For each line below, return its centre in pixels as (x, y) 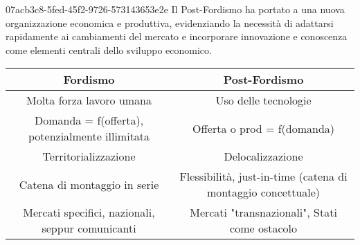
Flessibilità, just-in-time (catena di (263, 176)
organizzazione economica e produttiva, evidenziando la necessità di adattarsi (170, 22)
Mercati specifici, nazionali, (89, 212)
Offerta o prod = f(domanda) (264, 128)
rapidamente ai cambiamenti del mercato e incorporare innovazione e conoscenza (177, 36)
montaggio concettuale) (263, 192)
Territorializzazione (89, 156)
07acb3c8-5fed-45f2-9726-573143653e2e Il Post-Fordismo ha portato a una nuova (175, 9)
